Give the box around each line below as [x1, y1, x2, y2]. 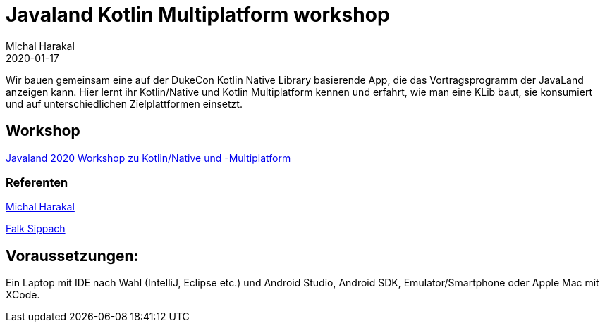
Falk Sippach [6, 222, 66, 235]
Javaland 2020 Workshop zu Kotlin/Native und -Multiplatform [6, 151, 291, 164]
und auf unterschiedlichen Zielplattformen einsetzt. [6, 97, 243, 110]
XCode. [6, 289, 40, 301]
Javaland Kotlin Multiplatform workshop [6, 3, 390, 27]
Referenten [6, 175, 68, 189]
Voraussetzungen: [6, 246, 139, 265]
